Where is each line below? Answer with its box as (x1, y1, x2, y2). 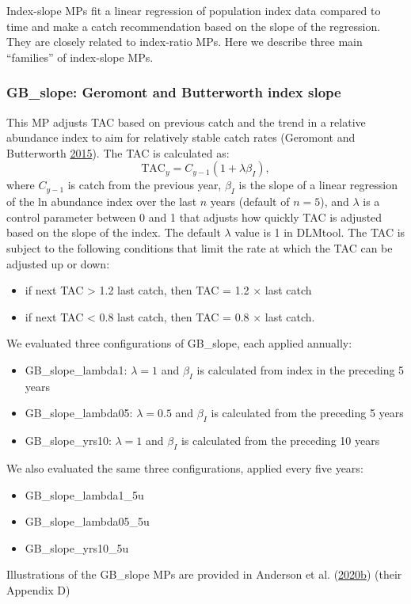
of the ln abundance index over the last (6, 193, 197, 210)
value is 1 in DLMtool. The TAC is (234, 224, 405, 241)
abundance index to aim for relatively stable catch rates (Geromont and (6, 129, 356, 146)
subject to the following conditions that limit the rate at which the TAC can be (6, 239, 393, 256)
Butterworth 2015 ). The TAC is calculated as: (6, 144, 230, 161)
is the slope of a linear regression (238, 177, 398, 193)
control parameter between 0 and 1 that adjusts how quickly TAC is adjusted (6, 208, 382, 225)
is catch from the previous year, (67, 177, 222, 193)
